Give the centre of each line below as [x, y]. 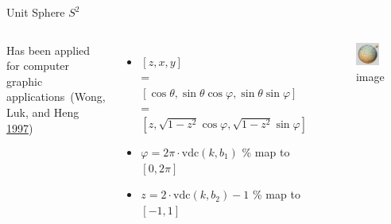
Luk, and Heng [43, 112]
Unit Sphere [36, 12]
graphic [25, 81]
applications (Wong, [56, 97]
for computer [38, 66]
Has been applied [48, 50]
